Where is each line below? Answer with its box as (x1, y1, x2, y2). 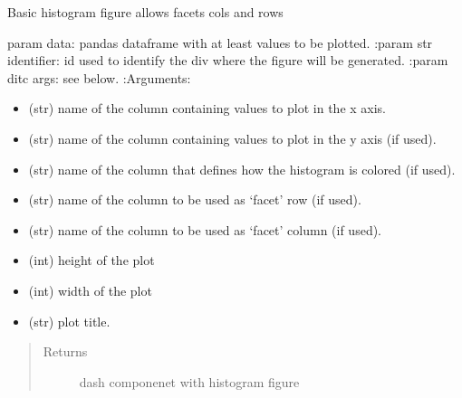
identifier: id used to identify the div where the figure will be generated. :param (7, 51, 448, 70)
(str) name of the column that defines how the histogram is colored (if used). (28, 159, 456, 178)
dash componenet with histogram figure (79, 372, 300, 391)
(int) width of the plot (28, 280, 152, 299)
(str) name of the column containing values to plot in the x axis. (28, 99, 387, 118)
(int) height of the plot (28, 251, 155, 270)
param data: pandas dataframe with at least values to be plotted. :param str (7, 33, 433, 52)
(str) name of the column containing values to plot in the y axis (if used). (28, 128, 437, 147)
